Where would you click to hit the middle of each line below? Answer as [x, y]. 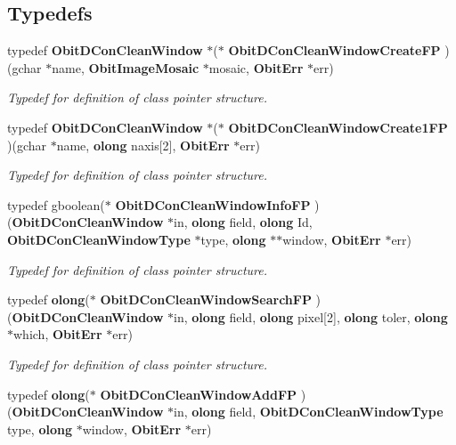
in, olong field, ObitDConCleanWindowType [309, 412]
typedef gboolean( [56, 204]
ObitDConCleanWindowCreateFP [334, 50]
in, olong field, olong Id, [243, 222]
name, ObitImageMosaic [126, 67]
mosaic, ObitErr [256, 67]
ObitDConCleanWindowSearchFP [206, 299]
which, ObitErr [58, 334]
